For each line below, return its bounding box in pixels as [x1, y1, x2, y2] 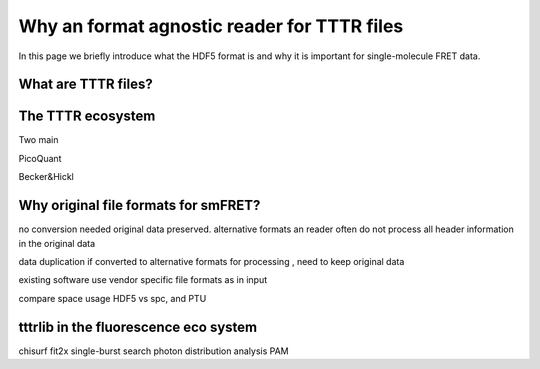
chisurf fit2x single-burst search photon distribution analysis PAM [18, 345, 289, 357]
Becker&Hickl [18, 171, 75, 183]
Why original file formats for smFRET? [18, 197, 261, 214]
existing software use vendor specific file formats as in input [18, 274, 268, 286]
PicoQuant [18, 152, 62, 164]
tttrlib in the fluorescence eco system [18, 318, 258, 335]
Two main [18, 134, 59, 146]
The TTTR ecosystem [18, 108, 156, 125]
